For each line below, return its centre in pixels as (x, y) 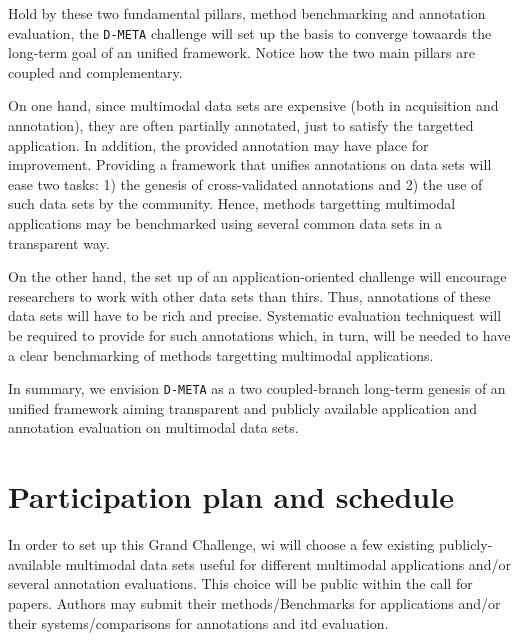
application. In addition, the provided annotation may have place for (218, 144)
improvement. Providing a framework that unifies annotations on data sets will (250, 164)
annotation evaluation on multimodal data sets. (153, 427)
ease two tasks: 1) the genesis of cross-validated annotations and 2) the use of (245, 183)
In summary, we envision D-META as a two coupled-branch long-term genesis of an (257, 388)
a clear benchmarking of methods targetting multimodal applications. (221, 354)
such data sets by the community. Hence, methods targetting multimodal (232, 203)
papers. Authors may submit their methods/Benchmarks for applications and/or (254, 602)
